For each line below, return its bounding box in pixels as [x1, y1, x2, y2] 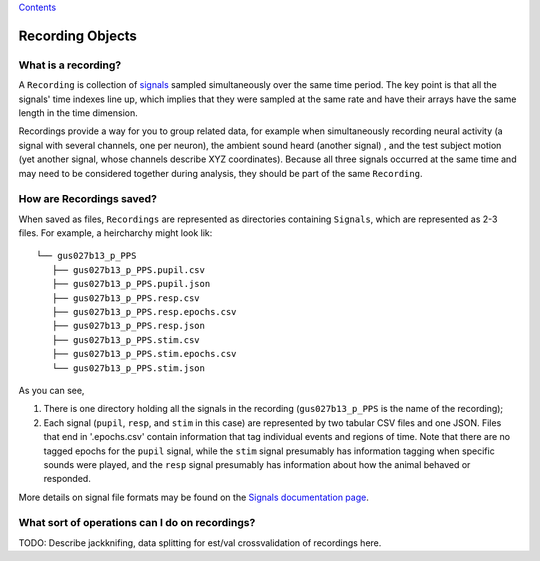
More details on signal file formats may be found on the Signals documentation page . [18, 491, 369, 503]
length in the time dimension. [18, 106, 139, 119]
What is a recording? [18, 58, 122, 72]
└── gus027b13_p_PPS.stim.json [51, 362, 205, 374]
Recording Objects [18, 27, 137, 44]
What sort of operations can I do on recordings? [18, 516, 256, 530]
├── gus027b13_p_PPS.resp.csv [51, 292, 200, 304]
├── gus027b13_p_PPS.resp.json [51, 320, 205, 332]
